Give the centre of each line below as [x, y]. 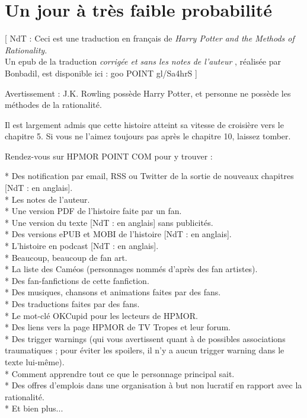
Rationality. [26, 50]
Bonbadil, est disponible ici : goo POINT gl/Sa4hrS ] [101, 73]
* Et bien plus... [34, 408]
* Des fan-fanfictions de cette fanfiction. [77, 280]
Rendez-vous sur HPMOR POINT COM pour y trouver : [109, 156]
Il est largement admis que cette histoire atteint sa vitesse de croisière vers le [144, 124]
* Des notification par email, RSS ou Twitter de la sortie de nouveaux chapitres [149, 176]
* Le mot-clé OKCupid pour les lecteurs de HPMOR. [101, 315]
